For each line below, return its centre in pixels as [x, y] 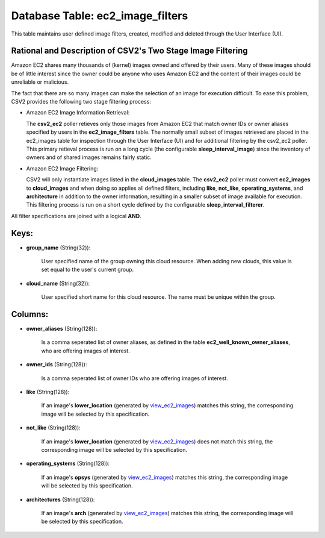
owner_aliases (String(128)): [62, 329]
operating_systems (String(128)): [68, 463]
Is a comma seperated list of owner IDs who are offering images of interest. [135, 378]
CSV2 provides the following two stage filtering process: [81, 102]
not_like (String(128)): [53, 428]
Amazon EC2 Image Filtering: [62, 168]
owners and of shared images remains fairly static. [89, 157]
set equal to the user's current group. [88, 270]
